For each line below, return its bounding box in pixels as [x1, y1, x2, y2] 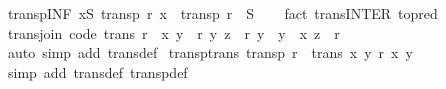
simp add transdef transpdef [7, 61, 188, 82]
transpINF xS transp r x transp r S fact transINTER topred [7, 3, 438, 23]
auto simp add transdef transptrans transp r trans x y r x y [7, 42, 413, 63]
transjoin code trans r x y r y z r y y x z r [7, 22, 340, 43]
